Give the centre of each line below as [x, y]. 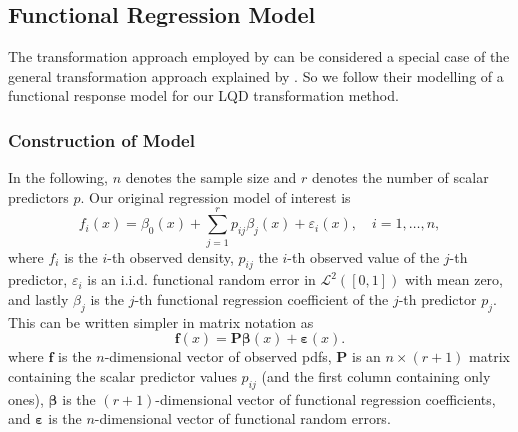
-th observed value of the [363, 256]
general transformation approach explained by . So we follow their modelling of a [256, 75]
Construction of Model [101, 139]
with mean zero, [453, 279]
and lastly [38, 298]
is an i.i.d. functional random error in [201, 279]
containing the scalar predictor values [122, 375]
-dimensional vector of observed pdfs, [218, 356]
